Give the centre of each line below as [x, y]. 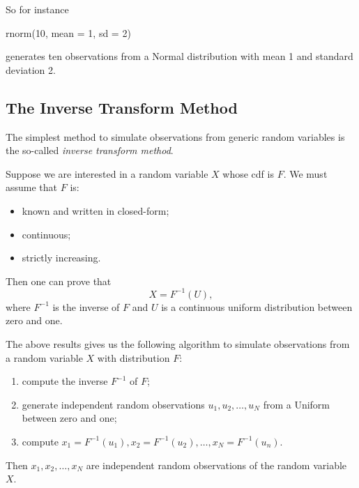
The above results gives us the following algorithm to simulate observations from [178, 344]
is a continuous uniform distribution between [257, 306]
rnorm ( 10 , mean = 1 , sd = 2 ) [68, 32]
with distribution [133, 357]
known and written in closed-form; [96, 210]
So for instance [37, 9]
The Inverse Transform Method [122, 107]
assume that [32, 187]
